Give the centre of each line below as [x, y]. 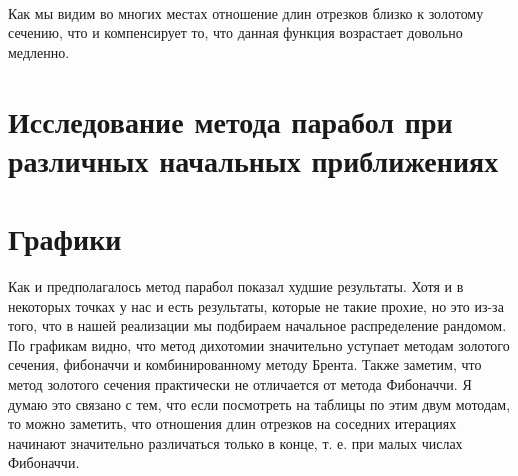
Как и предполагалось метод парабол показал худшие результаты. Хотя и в [236, 286]
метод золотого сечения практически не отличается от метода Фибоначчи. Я [240, 384]
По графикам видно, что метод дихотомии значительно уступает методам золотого [259, 344]
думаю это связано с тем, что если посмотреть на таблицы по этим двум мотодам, [259, 403]
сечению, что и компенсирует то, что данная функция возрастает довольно [235, 32]
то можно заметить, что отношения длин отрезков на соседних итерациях [232, 423]
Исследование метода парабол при [230, 120]
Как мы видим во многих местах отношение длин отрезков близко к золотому [246, 12]
